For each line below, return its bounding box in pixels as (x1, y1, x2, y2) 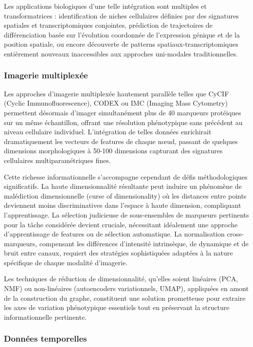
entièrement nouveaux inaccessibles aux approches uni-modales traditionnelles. (4, 48, 238, 58)
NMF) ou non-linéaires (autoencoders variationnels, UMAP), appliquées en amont (4, 283, 249, 293)
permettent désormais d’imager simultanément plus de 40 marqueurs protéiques (4, 107, 241, 117)
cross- (227, 229, 244, 239)
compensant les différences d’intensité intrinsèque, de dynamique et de (39, 238, 249, 248)
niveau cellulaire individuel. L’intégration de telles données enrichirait (4, 127, 212, 137)
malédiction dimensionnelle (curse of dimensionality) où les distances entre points (4, 190, 247, 201)
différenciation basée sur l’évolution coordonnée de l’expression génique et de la (4, 29, 240, 39)
